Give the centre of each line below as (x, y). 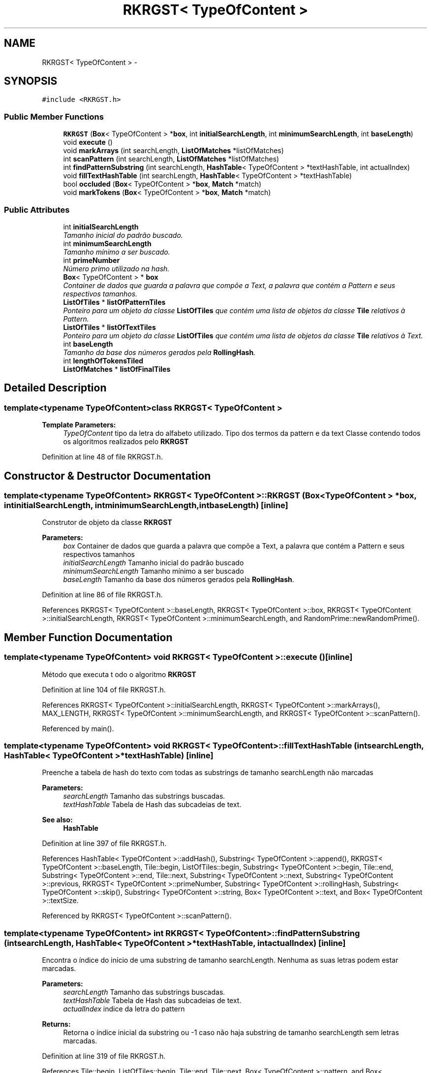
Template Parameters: (79, 425)
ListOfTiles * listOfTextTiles (109, 327)
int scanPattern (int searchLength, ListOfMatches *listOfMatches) (171, 159)
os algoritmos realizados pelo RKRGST (126, 442)
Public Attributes (37, 210)
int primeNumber (92, 260)
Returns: (56, 1024)
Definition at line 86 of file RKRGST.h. (102, 595)
